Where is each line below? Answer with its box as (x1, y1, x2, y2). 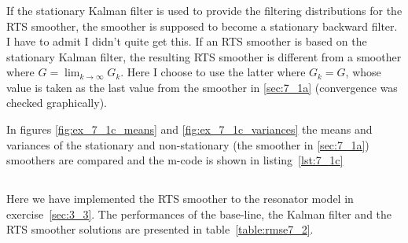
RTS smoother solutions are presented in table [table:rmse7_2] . (6, 221, 314, 237)
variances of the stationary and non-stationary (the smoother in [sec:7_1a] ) (6, 136, 369, 153)
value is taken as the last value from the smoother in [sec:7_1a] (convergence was (6, 79, 398, 95)
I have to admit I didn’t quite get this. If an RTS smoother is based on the (6, 33, 367, 50)
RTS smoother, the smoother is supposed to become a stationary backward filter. (6, 17, 398, 34)
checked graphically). (6, 94, 107, 111)
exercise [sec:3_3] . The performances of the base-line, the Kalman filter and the (6, 205, 392, 222)
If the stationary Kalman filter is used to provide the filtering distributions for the (6, 2, 402, 18)
